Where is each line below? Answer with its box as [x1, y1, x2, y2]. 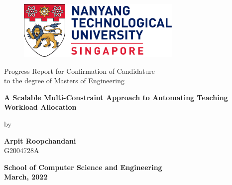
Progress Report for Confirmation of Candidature [4, 65, 155, 76]
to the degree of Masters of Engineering [4, 75, 124, 86]
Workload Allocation [4, 102, 77, 112]
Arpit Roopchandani [4, 135, 76, 146]
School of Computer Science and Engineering [4, 162, 162, 172]
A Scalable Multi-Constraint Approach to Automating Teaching [4, 92, 228, 102]
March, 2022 [4, 172, 48, 182]
